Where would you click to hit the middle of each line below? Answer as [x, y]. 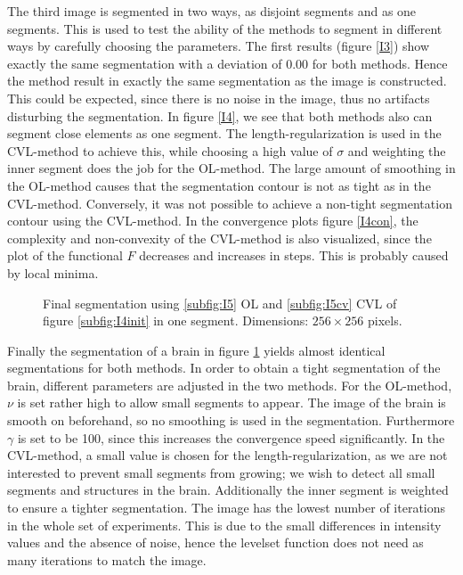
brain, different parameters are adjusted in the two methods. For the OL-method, [230, 385]
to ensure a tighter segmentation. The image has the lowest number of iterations [227, 508]
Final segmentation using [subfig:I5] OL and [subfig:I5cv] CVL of [220, 303]
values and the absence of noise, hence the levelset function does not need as [215, 542]
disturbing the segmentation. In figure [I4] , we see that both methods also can [220, 115]
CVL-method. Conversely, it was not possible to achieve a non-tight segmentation [230, 203]
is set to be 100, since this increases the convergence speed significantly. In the [231, 437]
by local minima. [53, 272]
